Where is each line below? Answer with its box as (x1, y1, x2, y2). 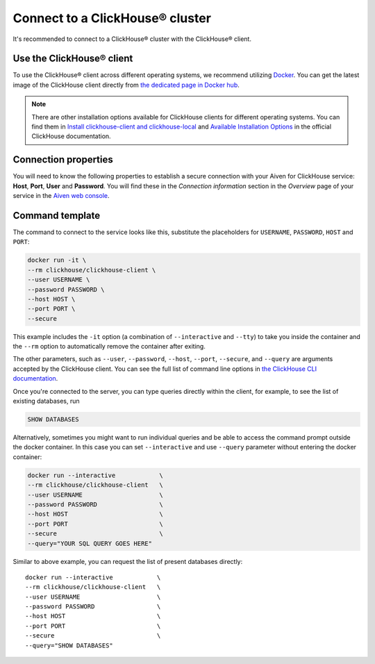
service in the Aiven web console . (12, 192, 110, 200)
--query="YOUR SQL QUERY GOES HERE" (27, 539, 153, 547)
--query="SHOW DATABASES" (25, 641, 114, 649)
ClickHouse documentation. (31, 132, 111, 140)
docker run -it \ (27, 256, 87, 264)
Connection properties (12, 153, 114, 166)
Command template (12, 209, 101, 222)
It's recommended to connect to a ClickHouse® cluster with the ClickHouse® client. (12, 35, 251, 43)
